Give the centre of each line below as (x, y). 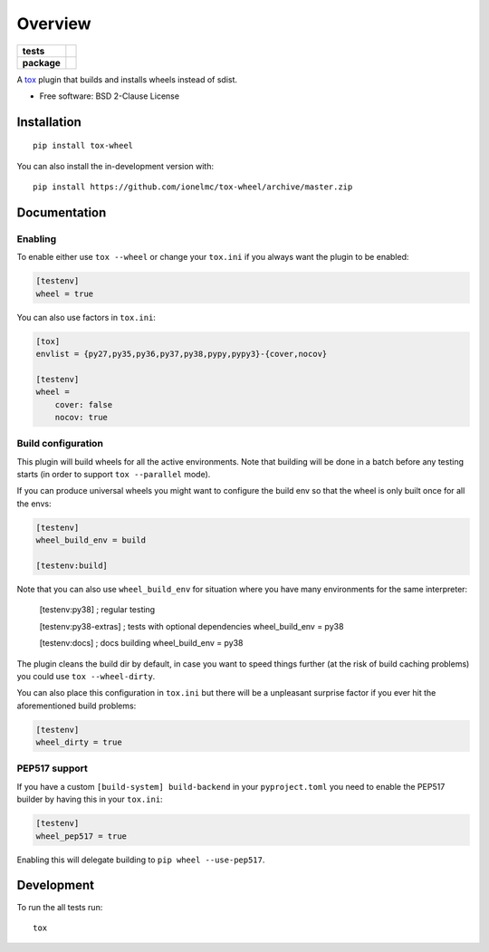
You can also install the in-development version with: (115, 166)
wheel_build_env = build (91, 540)
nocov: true (81, 417)
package (41, 63)
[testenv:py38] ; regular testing (97, 610)
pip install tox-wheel (83, 146)
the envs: (34, 504)
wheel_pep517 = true (81, 836)
